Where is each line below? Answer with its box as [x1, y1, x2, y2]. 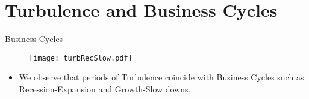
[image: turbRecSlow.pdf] [29, 53, 133, 62]
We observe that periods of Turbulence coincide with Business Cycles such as [19, 71, 304, 83]
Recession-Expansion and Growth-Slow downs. [19, 82, 191, 95]
